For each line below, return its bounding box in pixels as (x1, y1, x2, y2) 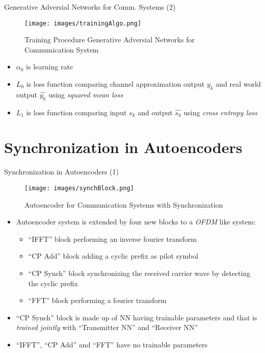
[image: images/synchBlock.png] (24, 184, 134, 192)
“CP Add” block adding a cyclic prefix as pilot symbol (28, 250, 198, 261)
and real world (216, 79, 261, 89)
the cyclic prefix (28, 278, 78, 288)
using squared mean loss (48, 89, 123, 99)
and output (138, 107, 173, 117)
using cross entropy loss (183, 107, 257, 117)
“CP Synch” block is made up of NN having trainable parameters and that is (16, 312, 257, 322)
